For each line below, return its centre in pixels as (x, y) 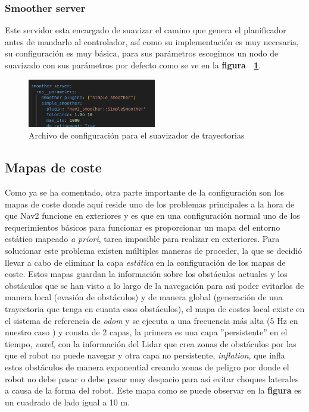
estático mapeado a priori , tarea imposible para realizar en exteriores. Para (142, 239)
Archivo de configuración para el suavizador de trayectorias (137, 135)
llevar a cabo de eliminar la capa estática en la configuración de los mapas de (145, 262)
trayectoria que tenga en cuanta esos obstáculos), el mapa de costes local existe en (155, 309)
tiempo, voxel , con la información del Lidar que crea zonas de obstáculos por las (151, 343)
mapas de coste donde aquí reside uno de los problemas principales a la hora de (150, 204)
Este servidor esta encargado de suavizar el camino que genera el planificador (146, 30)
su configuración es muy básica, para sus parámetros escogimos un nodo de (142, 53)
